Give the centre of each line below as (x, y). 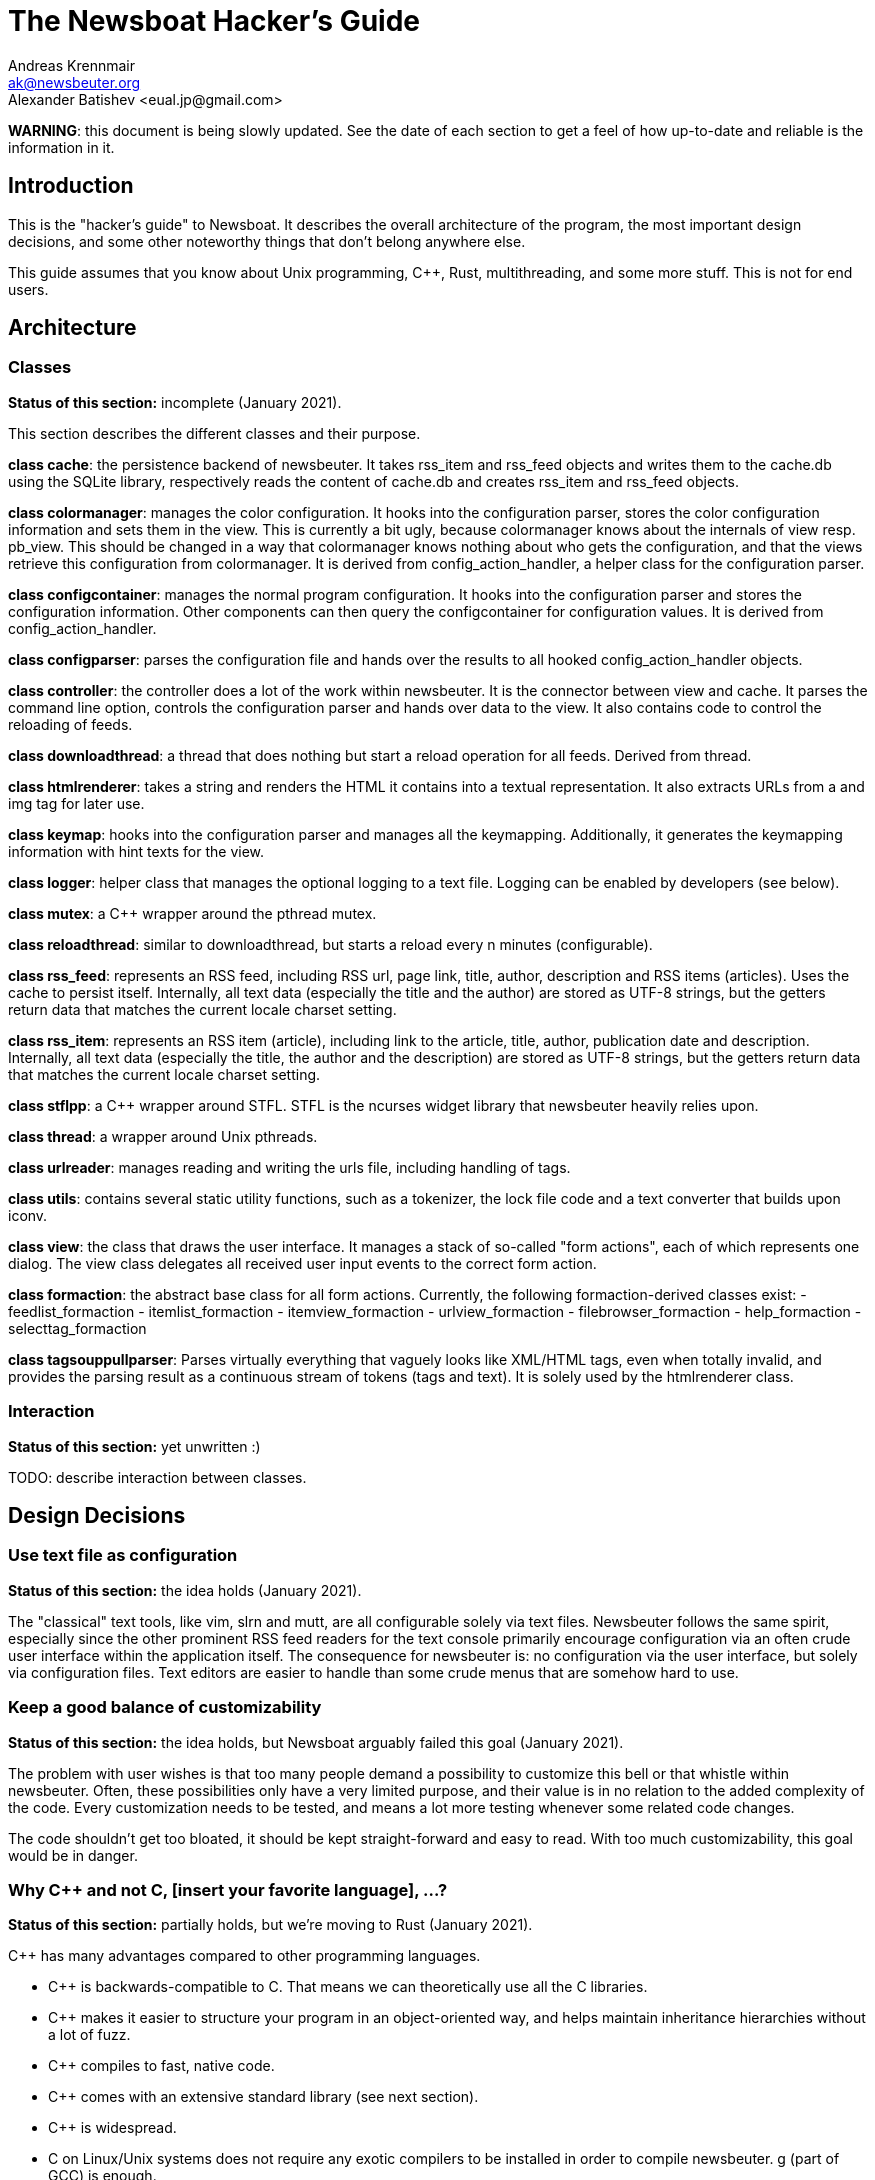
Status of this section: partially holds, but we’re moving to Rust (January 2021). (270, 1925)
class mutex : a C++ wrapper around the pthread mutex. (192, 913)
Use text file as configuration (123, 1555)
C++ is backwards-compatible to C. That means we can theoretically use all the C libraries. (348, 1987)
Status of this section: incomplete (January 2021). (175, 402)
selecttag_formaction (77, 1328)
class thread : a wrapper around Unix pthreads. (163, 1136)
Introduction (71, 186)
